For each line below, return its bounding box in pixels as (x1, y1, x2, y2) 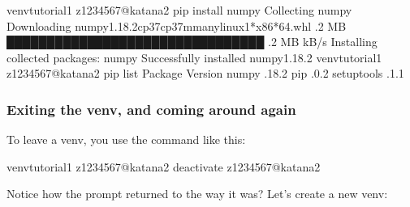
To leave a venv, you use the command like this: (6, 131, 246, 148)
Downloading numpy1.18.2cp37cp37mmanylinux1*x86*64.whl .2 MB (6, 17, 347, 34)
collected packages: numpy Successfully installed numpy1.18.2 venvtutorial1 (6, 49, 382, 65)
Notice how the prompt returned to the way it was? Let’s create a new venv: (6, 185, 388, 202)
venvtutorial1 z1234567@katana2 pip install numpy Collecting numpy (6, 2, 352, 18)
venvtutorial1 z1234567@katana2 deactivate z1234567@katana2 (6, 158, 321, 175)
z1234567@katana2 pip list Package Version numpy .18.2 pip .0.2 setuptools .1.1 (6, 65, 404, 82)
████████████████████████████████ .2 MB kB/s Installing (6, 33, 378, 50)
